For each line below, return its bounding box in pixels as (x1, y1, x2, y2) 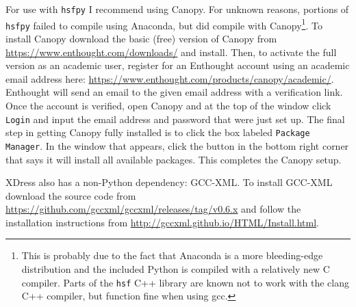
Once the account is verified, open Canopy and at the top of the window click (5, 98, 331, 112)
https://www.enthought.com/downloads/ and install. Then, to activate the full (5, 44, 337, 59)
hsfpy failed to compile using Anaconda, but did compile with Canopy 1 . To (5, 16, 322, 32)
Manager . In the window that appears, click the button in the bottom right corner (5, 138, 349, 152)
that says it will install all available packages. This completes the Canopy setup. (5, 152, 342, 166)
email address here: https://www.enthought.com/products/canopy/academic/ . (5, 71, 334, 85)
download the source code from (5, 188, 136, 202)
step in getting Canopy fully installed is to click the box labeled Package (5, 125, 310, 139)
